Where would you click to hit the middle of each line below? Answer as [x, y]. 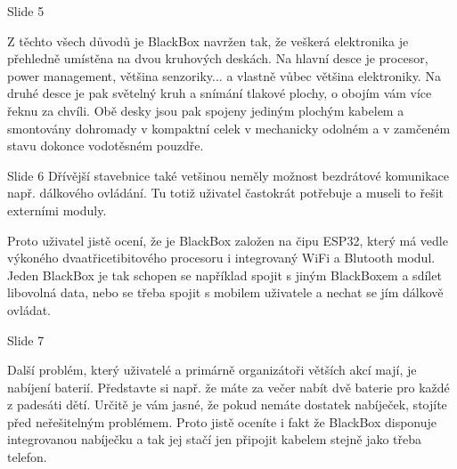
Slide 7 [26, 340]
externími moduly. [57, 210]
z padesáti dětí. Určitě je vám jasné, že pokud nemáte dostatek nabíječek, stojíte [227, 404]
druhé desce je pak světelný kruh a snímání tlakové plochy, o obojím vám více [220, 93]
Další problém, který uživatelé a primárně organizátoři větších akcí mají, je [212, 370]
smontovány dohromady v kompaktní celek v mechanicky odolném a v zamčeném [229, 128]
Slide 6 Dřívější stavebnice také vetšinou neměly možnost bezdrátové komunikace [228, 175]
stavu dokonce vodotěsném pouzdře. [106, 146]
